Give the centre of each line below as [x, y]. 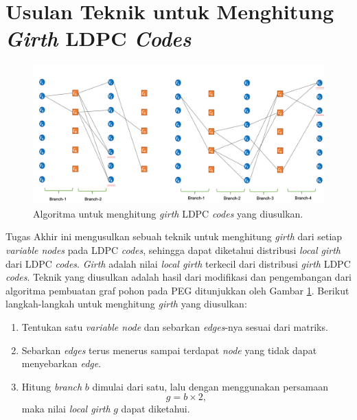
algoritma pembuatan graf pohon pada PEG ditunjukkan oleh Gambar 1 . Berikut [177, 290]
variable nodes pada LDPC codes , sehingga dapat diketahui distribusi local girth [173, 249]
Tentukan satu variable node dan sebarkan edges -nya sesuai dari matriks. [175, 326]
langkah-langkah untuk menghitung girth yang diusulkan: [126, 304]
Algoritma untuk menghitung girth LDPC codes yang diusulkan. [168, 213]
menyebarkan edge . [61, 363]
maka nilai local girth [66, 409]
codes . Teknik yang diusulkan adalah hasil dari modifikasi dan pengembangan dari [179, 277]
